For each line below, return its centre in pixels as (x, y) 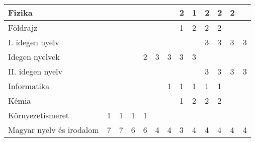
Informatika (29, 86)
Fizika (20, 12)
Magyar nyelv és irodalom (54, 130)
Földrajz (23, 27)
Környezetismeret (39, 115)
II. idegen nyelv (35, 71)
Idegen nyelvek (34, 57)
